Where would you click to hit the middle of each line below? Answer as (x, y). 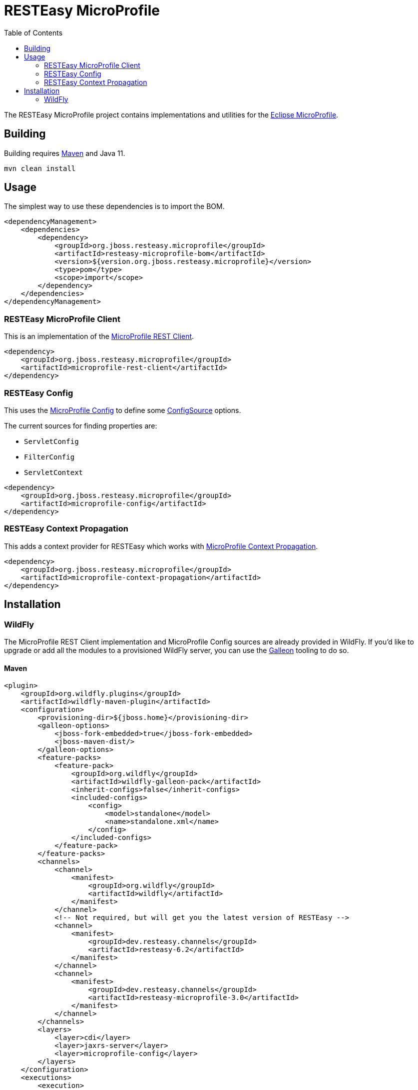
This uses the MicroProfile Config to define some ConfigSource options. (123, 410)
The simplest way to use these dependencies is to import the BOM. (114, 206)
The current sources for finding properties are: (81, 425)
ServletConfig (51, 441)
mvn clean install (40, 168)
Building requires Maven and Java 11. (65, 153)
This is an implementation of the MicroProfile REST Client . (99, 336)
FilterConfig (49, 457)
